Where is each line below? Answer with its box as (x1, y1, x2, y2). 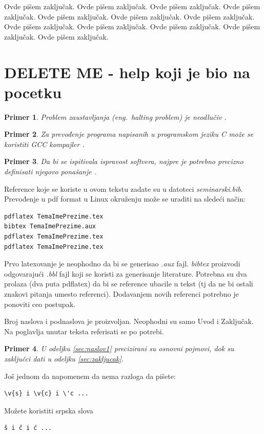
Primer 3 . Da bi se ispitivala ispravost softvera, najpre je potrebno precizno (4, 156, 243, 167)
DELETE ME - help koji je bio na (4, 61, 250, 82)
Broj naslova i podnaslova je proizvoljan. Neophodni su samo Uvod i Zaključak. (4, 316, 254, 327)
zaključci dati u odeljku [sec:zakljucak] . (4, 353, 124, 364)
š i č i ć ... (4, 424, 52, 432)
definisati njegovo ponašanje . (4, 166, 96, 177)
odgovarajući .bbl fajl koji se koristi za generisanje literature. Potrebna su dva (4, 268, 247, 279)
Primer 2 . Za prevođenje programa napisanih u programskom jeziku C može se (4, 129, 254, 139)
